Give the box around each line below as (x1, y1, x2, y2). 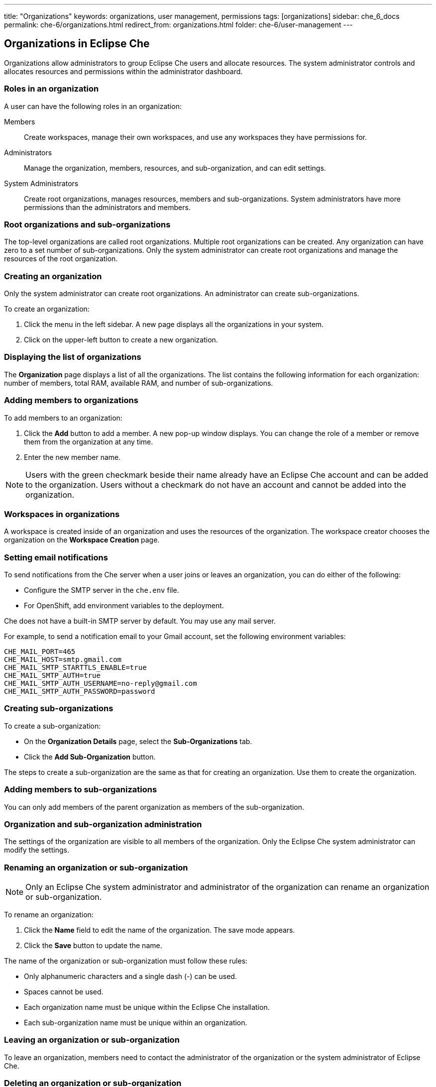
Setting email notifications (4, 552, 108, 562)
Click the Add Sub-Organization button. (24, 752, 156, 761)
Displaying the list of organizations (4, 352, 141, 362)
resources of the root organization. (4, 254, 118, 263)
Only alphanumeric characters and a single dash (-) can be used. (24, 972, 237, 981)
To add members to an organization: (4, 413, 122, 422)
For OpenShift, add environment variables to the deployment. (24, 601, 224, 610)
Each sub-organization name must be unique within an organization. (24, 1018, 247, 1027)
